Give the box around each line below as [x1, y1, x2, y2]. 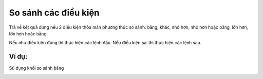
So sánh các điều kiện [9, 7, 100, 18]
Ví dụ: [9, 52, 28, 61]
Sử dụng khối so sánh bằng [9, 65, 64, 71]
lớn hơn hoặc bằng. [9, 31, 48, 36]
